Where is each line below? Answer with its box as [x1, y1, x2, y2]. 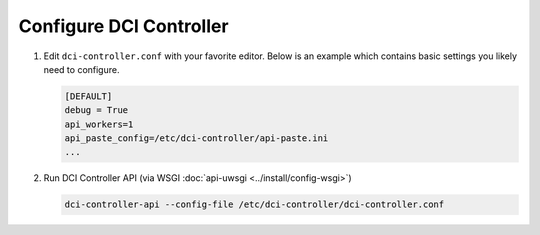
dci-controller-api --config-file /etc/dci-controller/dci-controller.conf [64, 199, 445, 210]
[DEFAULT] [64, 90, 113, 102]
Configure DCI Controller [18, 15, 229, 37]
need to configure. [43, 63, 120, 75]
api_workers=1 [64, 118, 134, 130]
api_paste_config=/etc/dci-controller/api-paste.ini [64, 133, 329, 144]
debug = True [64, 105, 129, 116]
